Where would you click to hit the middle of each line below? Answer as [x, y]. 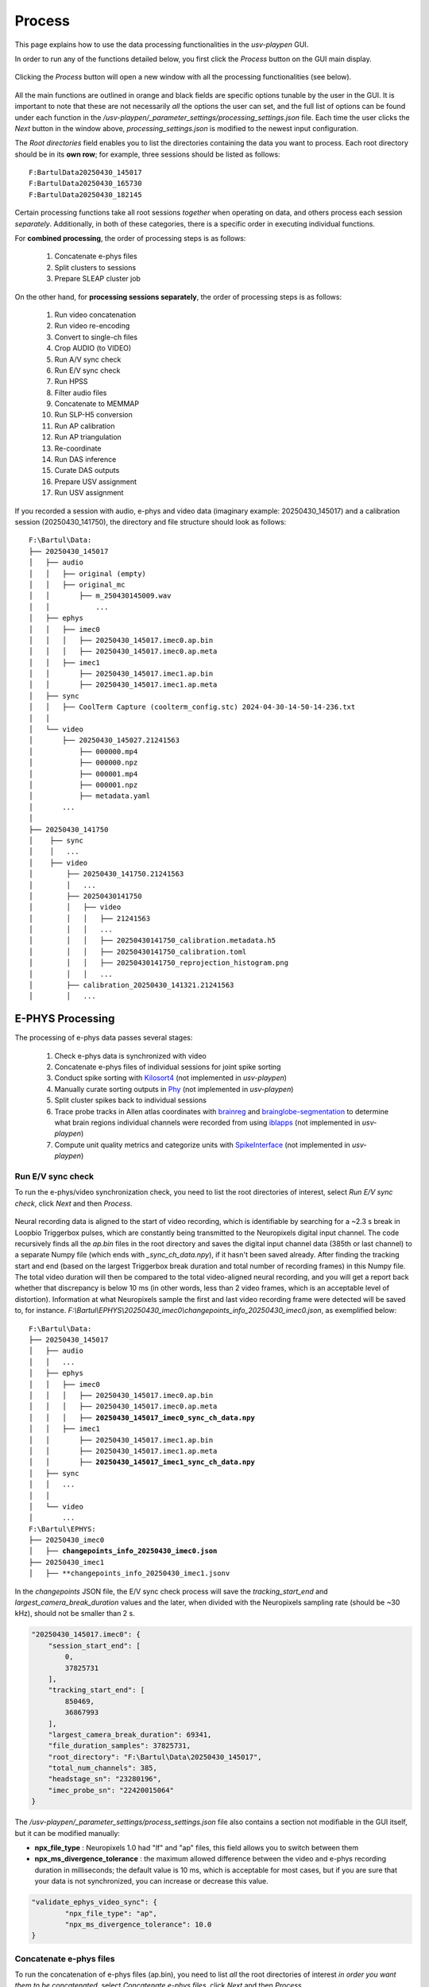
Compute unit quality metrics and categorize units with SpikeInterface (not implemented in [203, 1145]
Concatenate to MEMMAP [97, 404]
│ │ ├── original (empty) [88, 573]
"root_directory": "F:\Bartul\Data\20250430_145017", [155, 1757]
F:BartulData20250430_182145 [85, 194]
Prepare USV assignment [96, 482]
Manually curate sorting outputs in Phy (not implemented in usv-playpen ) [174, 1089]
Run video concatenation [95, 315]
